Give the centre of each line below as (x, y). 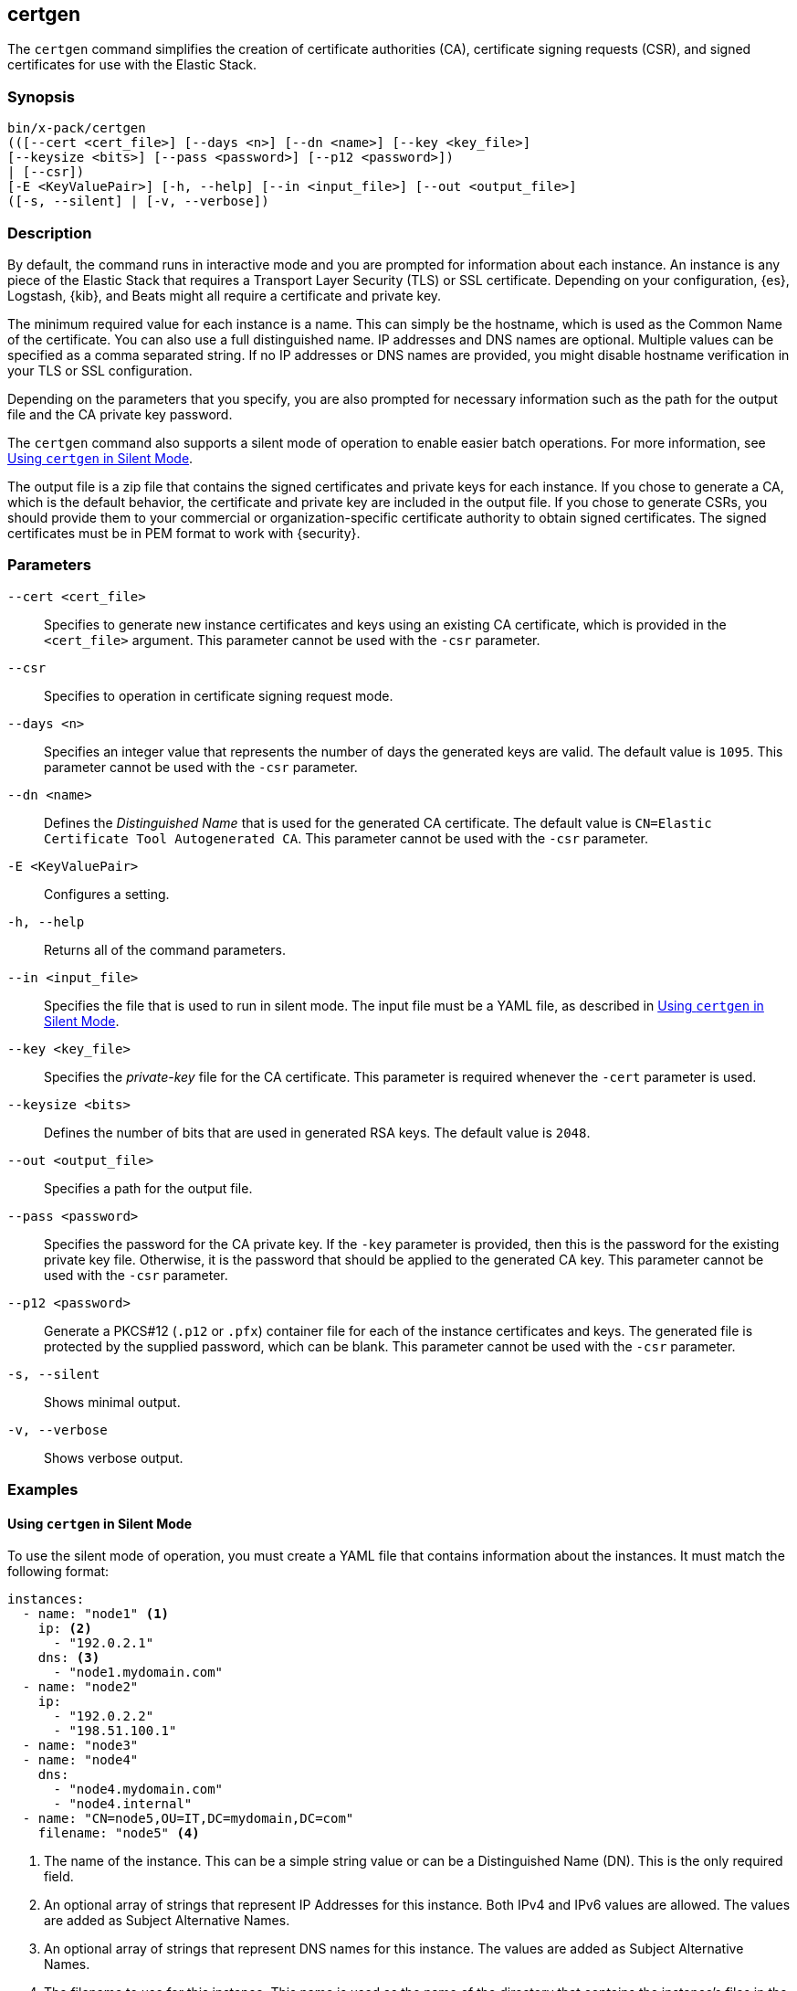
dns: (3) (69, 1658)
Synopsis (41, 96)
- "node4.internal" (123, 1804)
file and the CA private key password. (120, 414)
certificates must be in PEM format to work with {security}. (184, 533)
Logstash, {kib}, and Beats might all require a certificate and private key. (225, 295)
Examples (43, 1490)
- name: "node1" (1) (96, 1614)
